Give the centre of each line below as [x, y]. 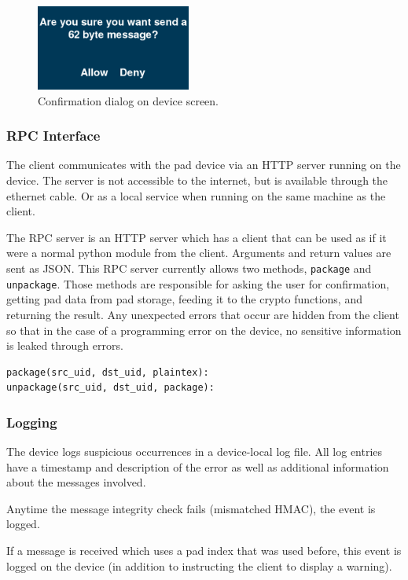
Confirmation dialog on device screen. [128, 100]
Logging [32, 422]
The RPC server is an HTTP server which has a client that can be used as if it [197, 237]
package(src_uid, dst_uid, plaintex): [108, 372]
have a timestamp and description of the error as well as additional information [198, 466]
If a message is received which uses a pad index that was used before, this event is [204, 551]
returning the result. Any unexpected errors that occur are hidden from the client [203, 314]
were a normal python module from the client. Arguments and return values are [199, 253]
